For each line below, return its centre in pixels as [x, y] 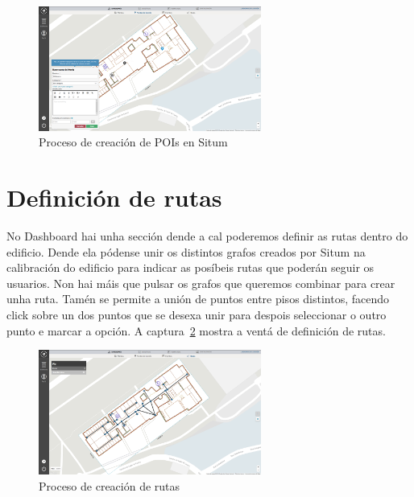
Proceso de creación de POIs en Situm [133, 142]
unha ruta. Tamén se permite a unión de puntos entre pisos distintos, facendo [198, 299]
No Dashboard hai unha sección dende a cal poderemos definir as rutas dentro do [207, 236]
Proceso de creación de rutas [110, 485]
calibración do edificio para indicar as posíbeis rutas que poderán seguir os [190, 267]
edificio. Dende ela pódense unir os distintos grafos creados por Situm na [186, 251]
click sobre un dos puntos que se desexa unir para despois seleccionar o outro [197, 315]
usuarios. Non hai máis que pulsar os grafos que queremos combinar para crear [201, 283]
